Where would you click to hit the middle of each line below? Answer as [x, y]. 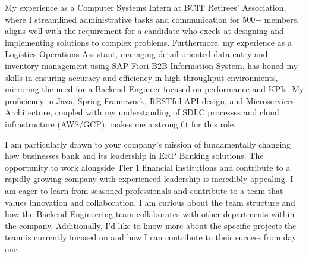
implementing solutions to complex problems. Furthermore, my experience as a [148, 42]
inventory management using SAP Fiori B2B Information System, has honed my [152, 65]
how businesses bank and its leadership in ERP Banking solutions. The [134, 156]
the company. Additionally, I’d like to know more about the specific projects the [151, 225]
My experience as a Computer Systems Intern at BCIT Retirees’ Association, [146, 7]
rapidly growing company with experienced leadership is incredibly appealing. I [149, 179]
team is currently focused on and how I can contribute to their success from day [151, 237]
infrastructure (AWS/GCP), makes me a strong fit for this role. [120, 123]
